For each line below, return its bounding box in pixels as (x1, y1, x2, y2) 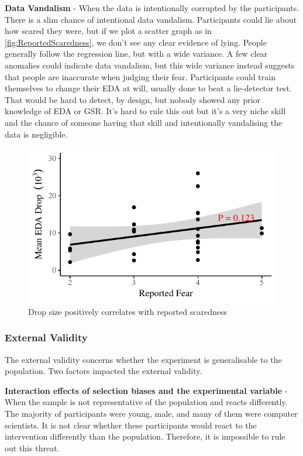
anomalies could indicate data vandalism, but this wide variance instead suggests (5, 59, 295, 71)
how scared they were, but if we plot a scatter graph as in (5, 25, 212, 37)
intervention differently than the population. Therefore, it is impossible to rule (5, 430, 285, 443)
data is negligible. (5, 128, 68, 140)
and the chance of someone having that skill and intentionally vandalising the (5, 116, 283, 128)
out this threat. (5, 441, 60, 454)
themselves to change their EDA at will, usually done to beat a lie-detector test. (5, 82, 292, 94)
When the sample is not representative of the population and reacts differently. (5, 396, 288, 408)
